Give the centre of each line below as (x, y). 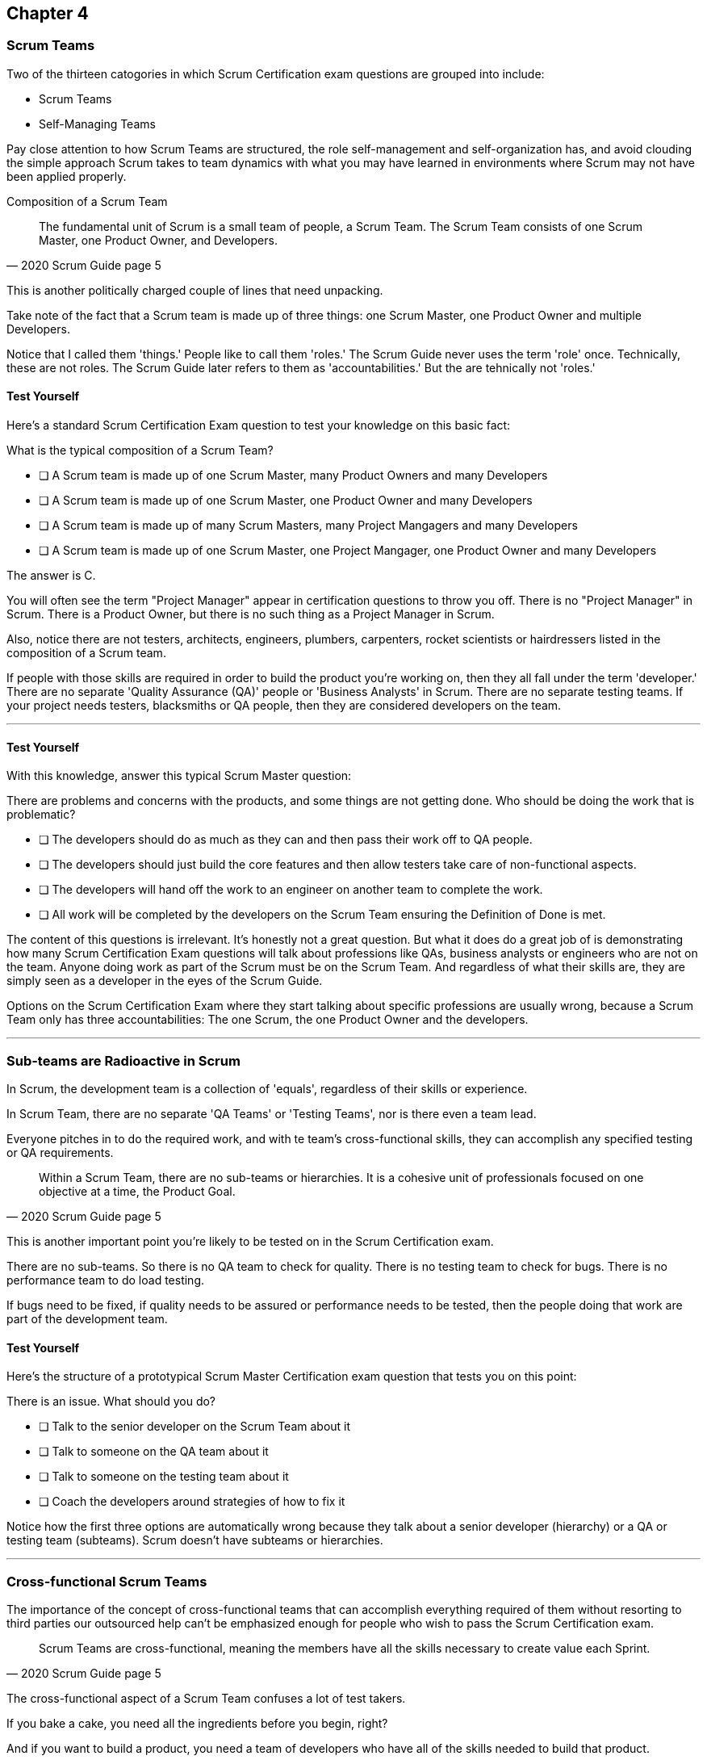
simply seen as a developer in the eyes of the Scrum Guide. (165, 981)
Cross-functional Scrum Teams (107, 1581)
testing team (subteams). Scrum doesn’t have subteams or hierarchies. (195, 1540)
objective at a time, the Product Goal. (137, 1191)
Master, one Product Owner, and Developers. (158, 240)
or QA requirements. (60, 1152)
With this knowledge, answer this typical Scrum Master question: (179, 776)
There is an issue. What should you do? (111, 1402)
